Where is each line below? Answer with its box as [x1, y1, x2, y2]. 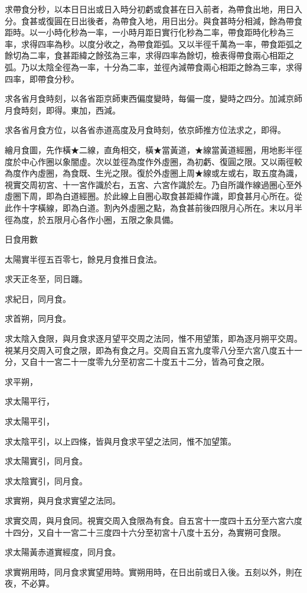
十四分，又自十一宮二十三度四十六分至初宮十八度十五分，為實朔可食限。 [5, 526, 286, 538]
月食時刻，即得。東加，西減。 [5, 103, 120, 116]
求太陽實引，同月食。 [5, 455, 87, 467]
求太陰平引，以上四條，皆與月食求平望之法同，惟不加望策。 [5, 435, 236, 447]
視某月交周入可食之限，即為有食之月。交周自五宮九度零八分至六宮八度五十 [5, 344, 294, 356]
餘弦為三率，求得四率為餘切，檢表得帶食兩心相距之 [95, 49, 294, 61]
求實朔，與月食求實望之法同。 [5, 494, 120, 507]
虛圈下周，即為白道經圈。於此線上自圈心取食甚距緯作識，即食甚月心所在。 [5, 190, 294, 202]
